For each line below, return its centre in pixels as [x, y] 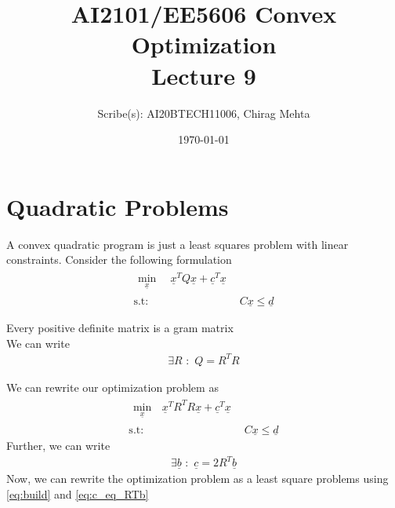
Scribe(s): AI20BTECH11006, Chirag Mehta [204, 113]
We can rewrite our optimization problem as [112, 387]
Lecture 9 [204, 75]
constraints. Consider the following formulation [119, 259]
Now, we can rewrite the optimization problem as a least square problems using [197, 479]
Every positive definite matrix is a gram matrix [120, 327]
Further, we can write [58, 445]
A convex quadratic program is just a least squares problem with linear [178, 244]
